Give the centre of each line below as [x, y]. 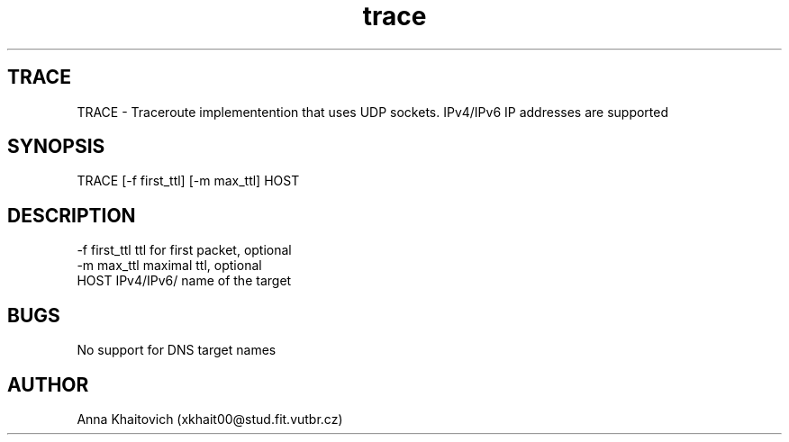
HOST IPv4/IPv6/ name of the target [184, 281]
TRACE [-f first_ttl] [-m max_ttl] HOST [188, 181]
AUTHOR [48, 384]
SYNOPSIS [56, 147]
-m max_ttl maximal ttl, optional [169, 266]
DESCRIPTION [72, 215]
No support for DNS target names [177, 350]
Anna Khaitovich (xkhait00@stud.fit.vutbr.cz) [210, 419]
